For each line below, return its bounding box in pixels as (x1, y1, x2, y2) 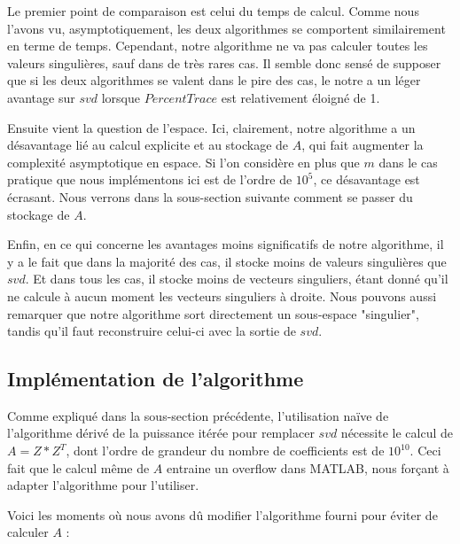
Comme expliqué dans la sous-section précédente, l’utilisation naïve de (7, 406, 389, 424)
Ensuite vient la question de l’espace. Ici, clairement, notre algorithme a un (7, 118, 416, 136)
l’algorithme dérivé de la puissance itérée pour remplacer (7, 424, 315, 442)
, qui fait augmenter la (301, 136, 424, 154)
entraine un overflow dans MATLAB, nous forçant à (167, 458, 449, 477)
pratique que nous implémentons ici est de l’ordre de (7, 170, 292, 189)
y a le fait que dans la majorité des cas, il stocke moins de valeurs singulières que (7, 252, 447, 270)
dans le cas (378, 152, 438, 171)
